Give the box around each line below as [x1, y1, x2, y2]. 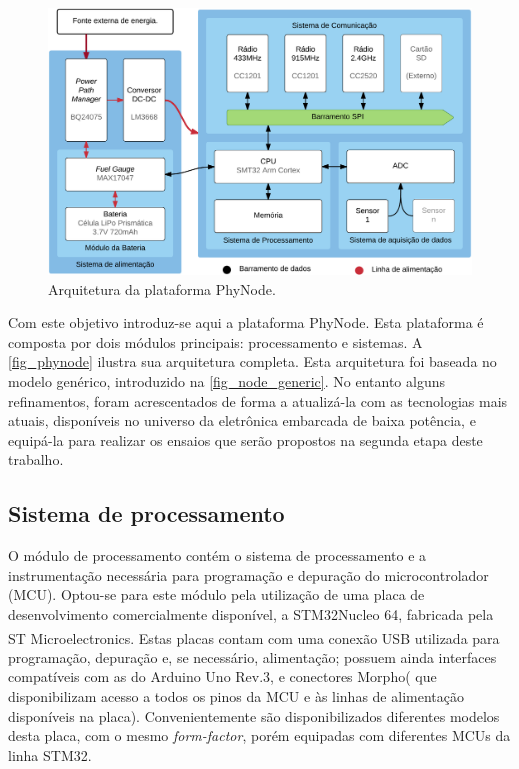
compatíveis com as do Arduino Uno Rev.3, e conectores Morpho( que [8, 666, 437, 687]
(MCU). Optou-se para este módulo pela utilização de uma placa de [8, 584, 425, 605]
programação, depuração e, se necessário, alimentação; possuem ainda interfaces [8, 646, 497, 667]
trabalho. [8, 449, 64, 470]
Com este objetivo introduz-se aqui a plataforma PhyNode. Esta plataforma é [8, 312, 484, 333]
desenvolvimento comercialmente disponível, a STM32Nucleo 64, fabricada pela [8, 603, 494, 624]
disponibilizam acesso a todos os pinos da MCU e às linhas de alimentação [8, 686, 464, 707]
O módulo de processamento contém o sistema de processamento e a [8, 545, 427, 566]
